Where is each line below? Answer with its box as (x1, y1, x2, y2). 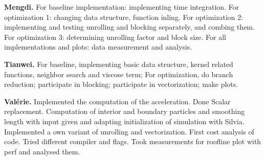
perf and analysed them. (4, 146, 80, 156)
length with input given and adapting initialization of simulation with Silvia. (4, 116, 245, 126)
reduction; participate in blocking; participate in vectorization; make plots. (4, 79, 238, 89)
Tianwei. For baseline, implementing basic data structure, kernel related (4, 58, 233, 69)
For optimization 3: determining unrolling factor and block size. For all (4, 31, 226, 42)
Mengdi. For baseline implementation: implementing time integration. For (4, 2, 239, 12)
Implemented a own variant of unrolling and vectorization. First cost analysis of (4, 126, 254, 136)
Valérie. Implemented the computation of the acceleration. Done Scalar (4, 96, 231, 106)
